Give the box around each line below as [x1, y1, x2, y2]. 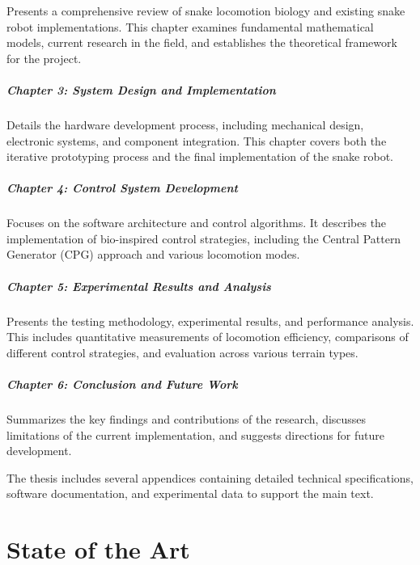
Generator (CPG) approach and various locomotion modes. [6, 246, 300, 263]
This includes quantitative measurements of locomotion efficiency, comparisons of [6, 328, 409, 345]
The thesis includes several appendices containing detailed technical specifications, [6, 469, 414, 486]
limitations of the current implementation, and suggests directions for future [6, 426, 384, 443]
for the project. [6, 49, 82, 66]
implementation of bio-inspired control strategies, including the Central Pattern [6, 230, 401, 247]
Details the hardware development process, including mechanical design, [6, 116, 364, 133]
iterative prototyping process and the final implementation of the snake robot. [6, 148, 393, 165]
